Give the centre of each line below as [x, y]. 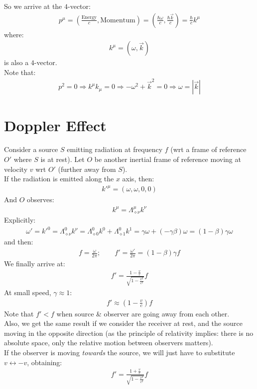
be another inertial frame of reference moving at [168, 159]
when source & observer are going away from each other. [143, 313]
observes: [41, 199]
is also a [16, 62]
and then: [19, 242]
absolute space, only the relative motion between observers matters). [109, 343]
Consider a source [31, 149]
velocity [16, 169]
